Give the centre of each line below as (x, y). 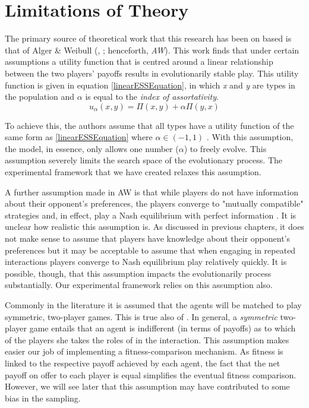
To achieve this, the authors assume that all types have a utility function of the (149, 125)
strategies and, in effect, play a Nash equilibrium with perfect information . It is (151, 215)
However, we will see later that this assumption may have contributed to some (147, 386)
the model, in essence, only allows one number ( (92, 148)
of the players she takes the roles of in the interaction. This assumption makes (147, 339)
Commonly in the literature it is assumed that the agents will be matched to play (153, 305)
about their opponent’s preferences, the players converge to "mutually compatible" (154, 203)
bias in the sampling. (43, 398)
